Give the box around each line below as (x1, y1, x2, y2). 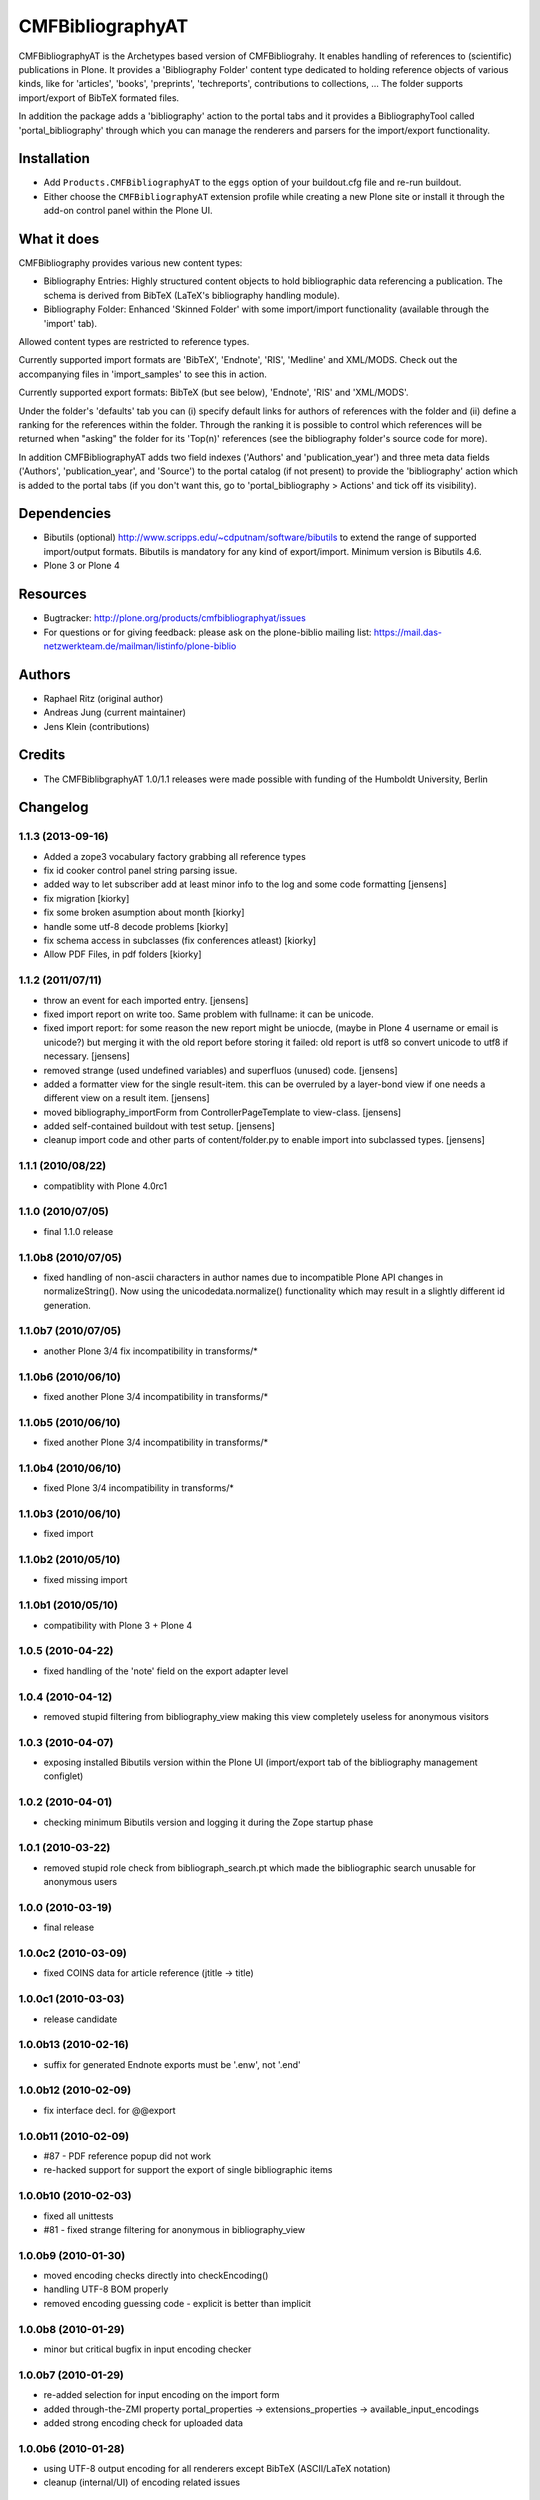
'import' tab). (43, 317, 98, 329)
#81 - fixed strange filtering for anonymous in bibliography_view (43, 2223, 305, 2235)
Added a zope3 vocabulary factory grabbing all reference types (43, 850, 307, 862)
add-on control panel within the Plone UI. (43, 205, 213, 217)
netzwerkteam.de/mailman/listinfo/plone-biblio (43, 640, 237, 652)
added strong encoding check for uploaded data (43, 2416, 244, 2429)
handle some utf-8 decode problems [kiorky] (43, 920, 229, 932)
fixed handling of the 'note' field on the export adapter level (43, 1665, 289, 1677)
